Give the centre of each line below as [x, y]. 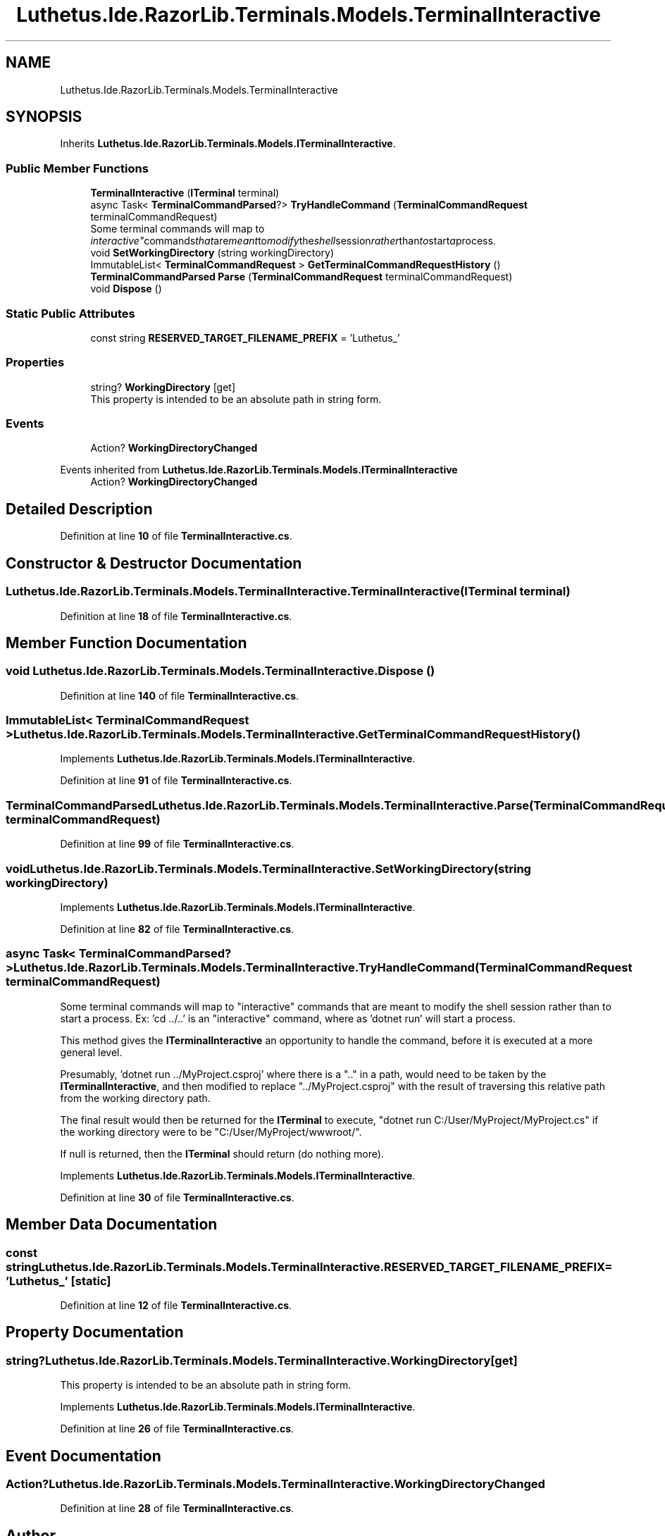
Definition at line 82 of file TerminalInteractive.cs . [177, 929]
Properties [35, 363]
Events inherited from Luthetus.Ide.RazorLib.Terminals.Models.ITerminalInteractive [259, 470]
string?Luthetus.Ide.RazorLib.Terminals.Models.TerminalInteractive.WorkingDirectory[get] [262, 1360]
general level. [91, 1052]
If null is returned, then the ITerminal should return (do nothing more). [222, 1153]
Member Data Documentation [112, 1225]
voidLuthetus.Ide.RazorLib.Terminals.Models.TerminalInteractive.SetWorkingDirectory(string [268, 868]
